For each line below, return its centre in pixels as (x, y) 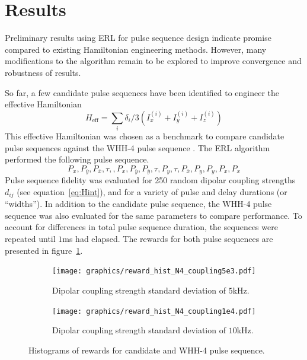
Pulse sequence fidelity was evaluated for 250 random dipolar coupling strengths (150, 180)
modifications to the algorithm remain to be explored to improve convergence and (153, 61)
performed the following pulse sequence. (77, 159)
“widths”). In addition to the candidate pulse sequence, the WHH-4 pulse (138, 204)
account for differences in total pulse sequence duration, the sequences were (141, 227)
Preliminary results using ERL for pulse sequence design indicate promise (138, 38)
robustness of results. (43, 72)
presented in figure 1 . (44, 250)
